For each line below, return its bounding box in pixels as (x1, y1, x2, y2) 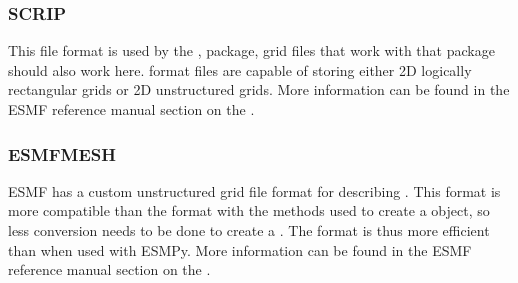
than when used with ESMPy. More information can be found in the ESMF (8, 239, 472, 260)
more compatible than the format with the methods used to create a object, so (8, 200, 490, 221)
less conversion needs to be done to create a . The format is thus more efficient (8, 220, 490, 240)
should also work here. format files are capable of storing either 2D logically (8, 59, 472, 80)
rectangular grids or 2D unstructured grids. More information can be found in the (8, 79, 510, 100)
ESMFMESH (8, 141, 116, 166)
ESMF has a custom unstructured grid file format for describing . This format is (8, 180, 501, 201)
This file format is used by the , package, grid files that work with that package (8, 40, 495, 61)
